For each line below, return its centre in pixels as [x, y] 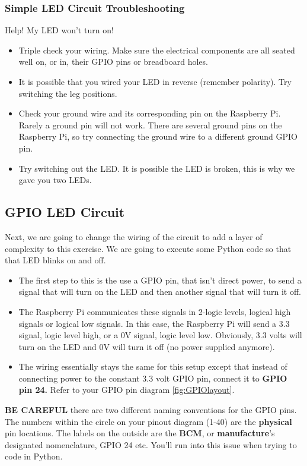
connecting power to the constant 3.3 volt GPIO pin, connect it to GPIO [153, 378]
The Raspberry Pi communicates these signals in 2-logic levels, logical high [155, 311]
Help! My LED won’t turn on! [59, 30]
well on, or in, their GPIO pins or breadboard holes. [113, 62]
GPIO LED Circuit [65, 212]
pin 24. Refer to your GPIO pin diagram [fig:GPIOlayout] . [127, 390]
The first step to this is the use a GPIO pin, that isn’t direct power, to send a [160, 280]
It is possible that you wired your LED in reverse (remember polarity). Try [155, 81]
